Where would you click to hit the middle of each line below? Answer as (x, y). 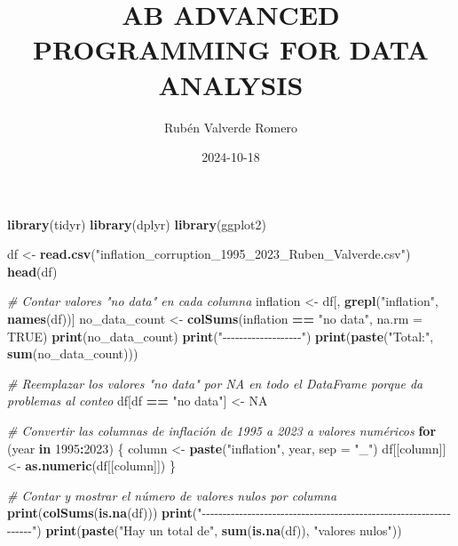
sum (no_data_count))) (73, 353)
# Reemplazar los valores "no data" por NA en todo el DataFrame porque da (215, 383)
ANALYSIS (231, 84)
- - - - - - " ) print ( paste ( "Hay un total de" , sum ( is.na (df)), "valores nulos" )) (205, 530)
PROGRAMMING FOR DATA (231, 49)
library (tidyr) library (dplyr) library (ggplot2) (137, 224)
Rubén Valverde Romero (231, 127)
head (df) (32, 271)
